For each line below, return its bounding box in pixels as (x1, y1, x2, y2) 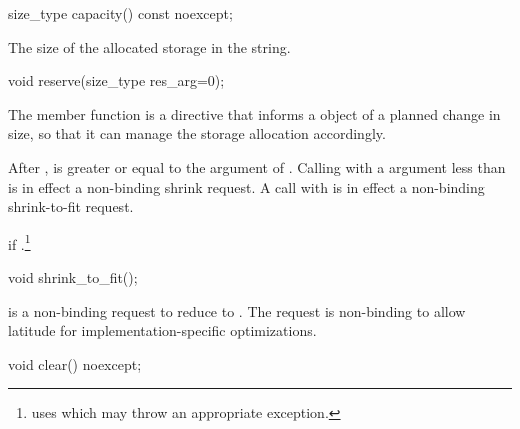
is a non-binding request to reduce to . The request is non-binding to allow (8, 300, 466, 321)
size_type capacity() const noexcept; (8, 3, 233, 23)
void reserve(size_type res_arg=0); (8, 70, 225, 91)
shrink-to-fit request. (8, 196, 134, 217)
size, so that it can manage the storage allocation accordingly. (8, 123, 386, 144)
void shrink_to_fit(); (8, 267, 138, 287)
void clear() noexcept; (8, 353, 142, 374)
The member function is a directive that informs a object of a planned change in (8, 103, 501, 124)
